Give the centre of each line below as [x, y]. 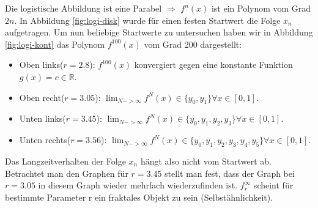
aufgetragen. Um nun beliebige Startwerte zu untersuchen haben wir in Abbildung [159, 32]
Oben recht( [42, 97]
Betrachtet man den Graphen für [67, 173]
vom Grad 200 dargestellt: [193, 44]
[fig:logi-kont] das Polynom [55, 44]
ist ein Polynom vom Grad [261, 8]
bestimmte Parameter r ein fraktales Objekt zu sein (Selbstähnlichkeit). [139, 197]
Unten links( [43, 118]
